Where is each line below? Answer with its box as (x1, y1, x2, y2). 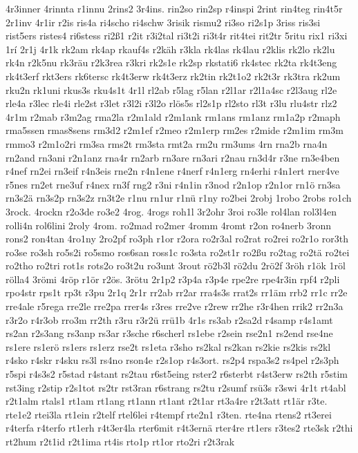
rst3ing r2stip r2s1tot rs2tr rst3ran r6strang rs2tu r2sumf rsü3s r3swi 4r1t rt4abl (6, 380, 346, 394)
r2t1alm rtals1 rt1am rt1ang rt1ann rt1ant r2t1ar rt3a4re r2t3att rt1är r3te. (6, 394, 328, 408)
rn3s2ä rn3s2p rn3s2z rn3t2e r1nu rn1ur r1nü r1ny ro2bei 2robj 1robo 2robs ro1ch (6, 191, 352, 205)
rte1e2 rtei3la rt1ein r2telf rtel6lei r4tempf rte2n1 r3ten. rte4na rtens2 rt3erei (6, 407, 332, 421)
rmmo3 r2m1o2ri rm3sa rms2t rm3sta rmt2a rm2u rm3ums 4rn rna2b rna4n (6, 136, 328, 151)
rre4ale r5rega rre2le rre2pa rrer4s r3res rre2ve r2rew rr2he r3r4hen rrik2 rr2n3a (6, 299, 343, 314)
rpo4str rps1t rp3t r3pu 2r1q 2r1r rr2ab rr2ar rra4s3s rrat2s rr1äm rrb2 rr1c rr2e (6, 285, 348, 300)
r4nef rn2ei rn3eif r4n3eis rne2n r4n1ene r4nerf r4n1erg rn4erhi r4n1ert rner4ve (6, 164, 339, 178)
